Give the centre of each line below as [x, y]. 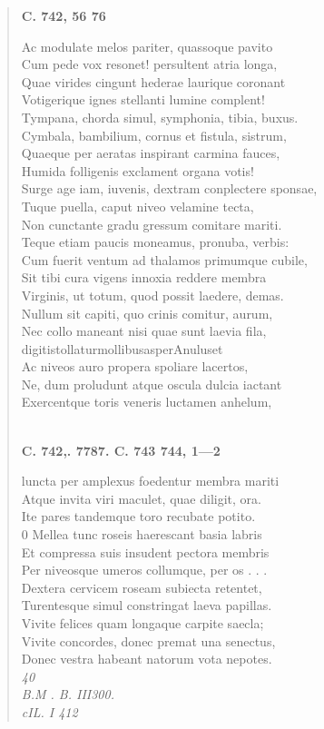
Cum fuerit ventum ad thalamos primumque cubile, [164, 259]
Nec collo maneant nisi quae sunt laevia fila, [144, 331]
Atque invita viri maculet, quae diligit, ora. [141, 498]
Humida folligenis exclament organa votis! [137, 170]
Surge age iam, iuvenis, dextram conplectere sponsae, [169, 188]
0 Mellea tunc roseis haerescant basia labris [142, 534]
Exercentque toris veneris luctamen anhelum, [147, 402]
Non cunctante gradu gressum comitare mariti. [152, 224]
